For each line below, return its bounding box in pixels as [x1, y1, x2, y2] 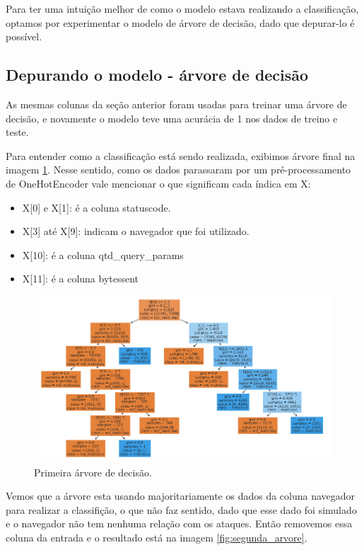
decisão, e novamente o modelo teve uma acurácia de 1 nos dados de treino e [6, 110, 338, 125]
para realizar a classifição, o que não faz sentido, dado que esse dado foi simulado [6, 502, 357, 517]
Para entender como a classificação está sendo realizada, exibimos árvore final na [6, 148, 356, 163]
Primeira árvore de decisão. [34, 464, 152, 479]
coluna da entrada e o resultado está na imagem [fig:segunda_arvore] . [6, 530, 307, 545]
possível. [6, 29, 42, 44]
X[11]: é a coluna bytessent [22, 271, 139, 286]
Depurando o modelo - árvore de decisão [6, 64, 309, 86]
